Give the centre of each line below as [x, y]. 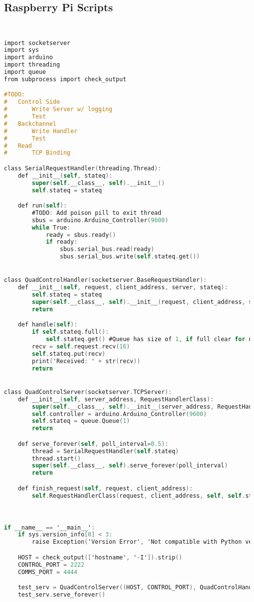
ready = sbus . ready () [81, 235]
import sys [21, 50]
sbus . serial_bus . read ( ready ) [107, 249]
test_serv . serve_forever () [62, 594]
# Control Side [32, 102]
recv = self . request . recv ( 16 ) [81, 347]
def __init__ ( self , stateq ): [65, 175]
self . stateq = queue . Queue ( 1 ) [81, 421]
